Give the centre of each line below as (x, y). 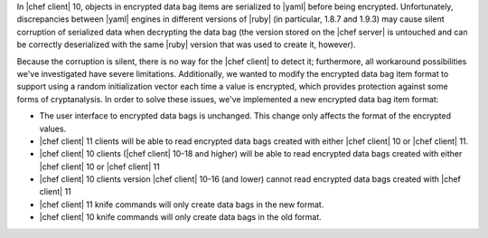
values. (53, 129)
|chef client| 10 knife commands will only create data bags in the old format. (181, 217)
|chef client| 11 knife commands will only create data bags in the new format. (182, 205)
